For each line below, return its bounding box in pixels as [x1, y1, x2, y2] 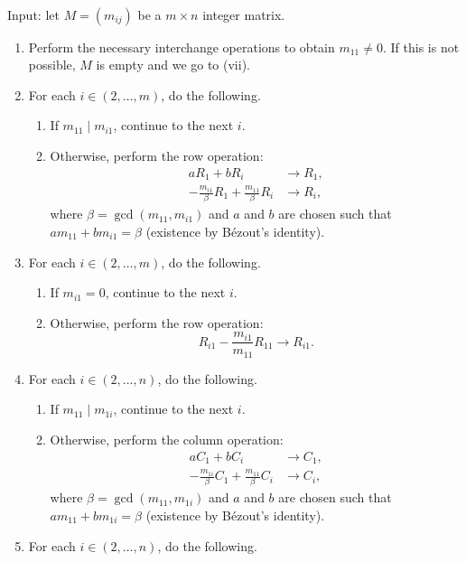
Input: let [7, 5, 60, 23]
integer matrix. [202, 5, 285, 23]
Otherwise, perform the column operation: [50, 430, 284, 449]
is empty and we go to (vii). [96, 55, 250, 74]
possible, [28, 55, 76, 74]
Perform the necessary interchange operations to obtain [28, 37, 335, 56]
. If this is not [382, 37, 460, 56]
